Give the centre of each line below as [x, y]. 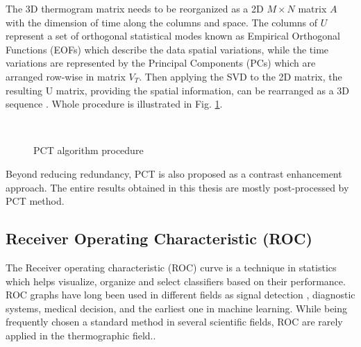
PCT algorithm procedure [89, 150]
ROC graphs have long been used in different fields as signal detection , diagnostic [180, 295]
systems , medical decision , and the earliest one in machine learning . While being [177, 308]
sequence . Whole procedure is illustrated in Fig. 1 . [114, 104]
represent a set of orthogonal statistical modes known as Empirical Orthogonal [173, 36]
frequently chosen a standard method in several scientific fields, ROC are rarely [174, 322]
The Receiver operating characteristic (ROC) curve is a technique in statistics [171, 267]
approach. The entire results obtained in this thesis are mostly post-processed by [177, 187]
